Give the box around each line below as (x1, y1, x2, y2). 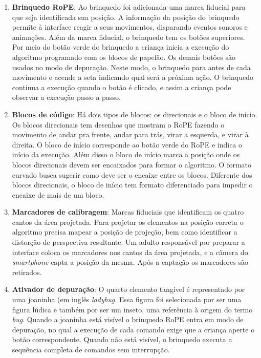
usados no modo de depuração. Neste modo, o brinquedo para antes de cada (12, 61, 251, 72)
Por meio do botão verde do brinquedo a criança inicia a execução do (12, 41, 229, 52)
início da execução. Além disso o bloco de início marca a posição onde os (12, 149, 240, 160)
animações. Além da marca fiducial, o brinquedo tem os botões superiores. (12, 31, 245, 42)
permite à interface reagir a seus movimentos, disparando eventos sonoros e (12, 22, 248, 32)
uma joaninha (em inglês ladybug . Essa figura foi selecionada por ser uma (12, 294, 242, 305)
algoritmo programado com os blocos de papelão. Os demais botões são (12, 51, 235, 62)
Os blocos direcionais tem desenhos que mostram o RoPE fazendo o (12, 119, 225, 130)
